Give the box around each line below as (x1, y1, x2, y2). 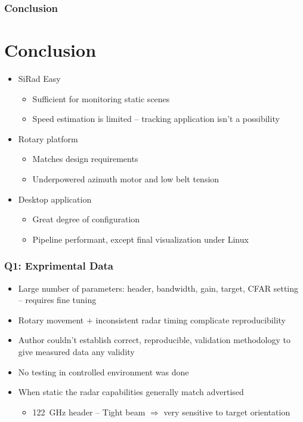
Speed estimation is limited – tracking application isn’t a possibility (32, 112, 280, 125)
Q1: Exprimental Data (4, 258, 113, 273)
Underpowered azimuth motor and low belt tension (32, 172, 219, 185)
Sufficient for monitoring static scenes (32, 92, 170, 105)
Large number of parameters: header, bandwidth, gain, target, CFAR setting (18, 282, 299, 294)
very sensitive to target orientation (163, 405, 290, 418)
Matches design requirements (32, 152, 138, 165)
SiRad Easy (18, 72, 61, 84)
